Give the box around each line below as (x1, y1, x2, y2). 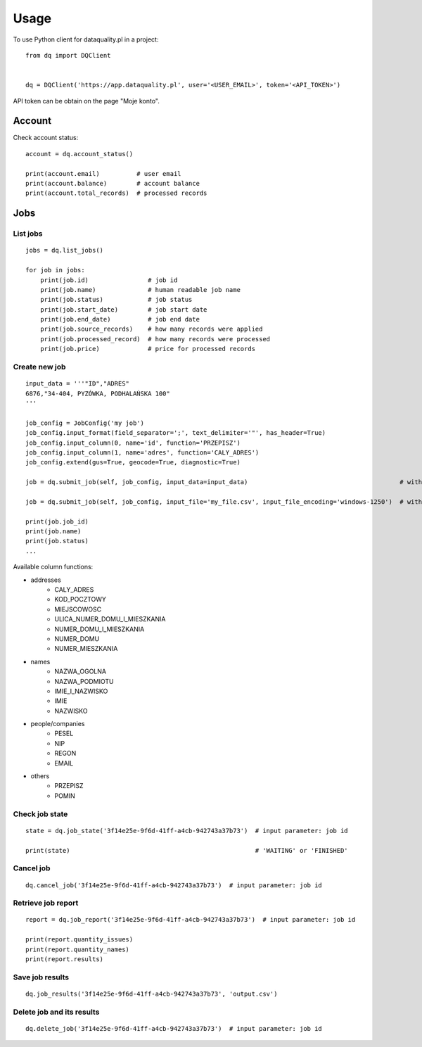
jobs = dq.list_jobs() (25, 246, 104, 255)
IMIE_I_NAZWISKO (54, 687, 108, 695)
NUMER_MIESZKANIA (54, 645, 118, 653)
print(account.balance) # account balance (25, 179, 200, 187)
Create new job (13, 362, 66, 372)
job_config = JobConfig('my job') (25, 419, 144, 427)
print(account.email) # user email (25, 170, 182, 177)
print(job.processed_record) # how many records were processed (39, 335, 271, 343)
